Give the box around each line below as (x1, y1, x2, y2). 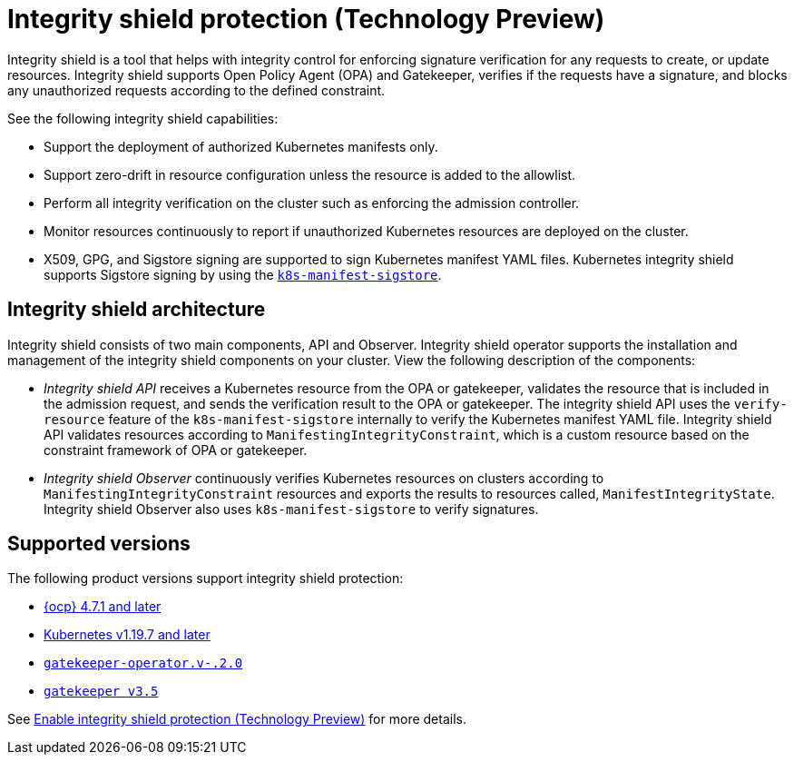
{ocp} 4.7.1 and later (44, 599, 162, 615)
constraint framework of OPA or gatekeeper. (44, 441, 308, 458)
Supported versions (7, 532, 191, 556)
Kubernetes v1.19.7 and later (44, 627, 211, 643)
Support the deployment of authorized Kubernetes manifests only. (44, 138, 438, 154)
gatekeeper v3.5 (44, 684, 159, 699)
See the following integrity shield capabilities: (7, 110, 279, 126)
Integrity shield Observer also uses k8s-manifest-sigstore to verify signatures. (44, 500, 539, 517)
